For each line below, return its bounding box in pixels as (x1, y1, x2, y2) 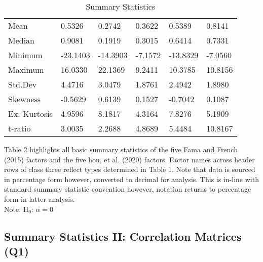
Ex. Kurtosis (8, 108, 53, 119)
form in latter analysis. (4, 193, 75, 204)
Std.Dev (8, 78, 37, 90)
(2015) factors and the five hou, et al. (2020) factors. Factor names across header (4, 154, 255, 164)
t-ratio (8, 122, 31, 134)
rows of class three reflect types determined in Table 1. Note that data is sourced (4, 164, 255, 174)
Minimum (8, 49, 43, 61)
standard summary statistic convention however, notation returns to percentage (4, 184, 251, 194)
